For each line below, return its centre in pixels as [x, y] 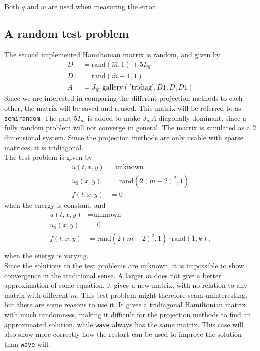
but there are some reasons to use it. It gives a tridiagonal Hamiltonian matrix [125, 304]
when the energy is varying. [46, 255]
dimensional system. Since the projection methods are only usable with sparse [124, 137]
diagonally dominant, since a [202, 117]
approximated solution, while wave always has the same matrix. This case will [124, 324]
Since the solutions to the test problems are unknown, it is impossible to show [124, 265]
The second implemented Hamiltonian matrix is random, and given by [112, 54]
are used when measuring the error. [102, 6]
